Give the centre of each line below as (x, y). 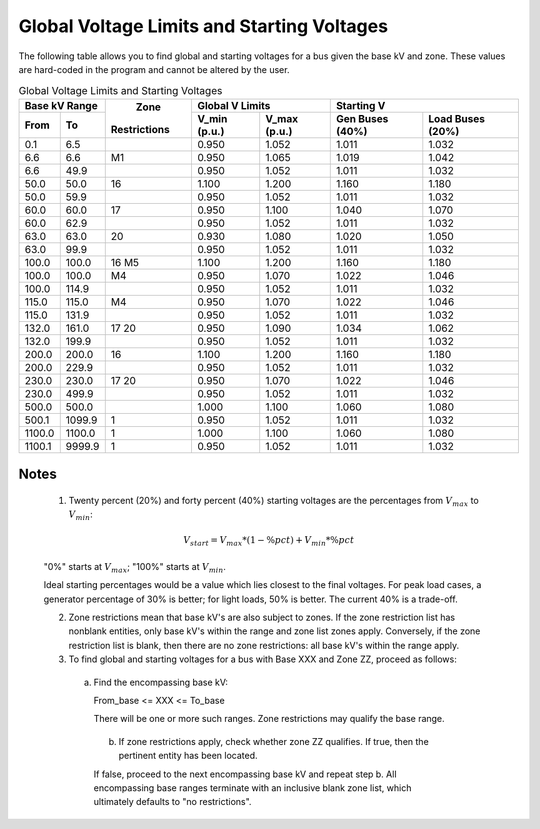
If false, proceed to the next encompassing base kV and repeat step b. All (245, 774)
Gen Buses (362, 118)
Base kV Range (61, 105)
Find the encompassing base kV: (161, 682)
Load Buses (456, 118)
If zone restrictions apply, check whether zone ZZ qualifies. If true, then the (273, 741)
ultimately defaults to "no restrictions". (172, 802)
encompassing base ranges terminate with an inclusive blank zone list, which (252, 787)
